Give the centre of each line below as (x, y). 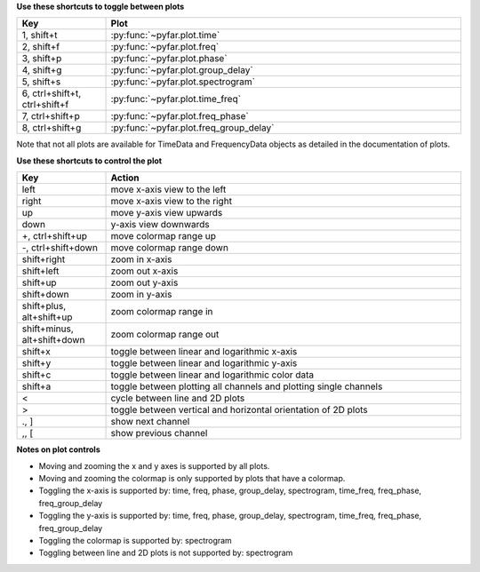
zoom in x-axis (141, 259)
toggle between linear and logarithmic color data (212, 375)
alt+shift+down (53, 340)
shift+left (40, 271)
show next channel (150, 422)
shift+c (36, 375)
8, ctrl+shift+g (52, 128)
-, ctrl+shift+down (60, 248)
